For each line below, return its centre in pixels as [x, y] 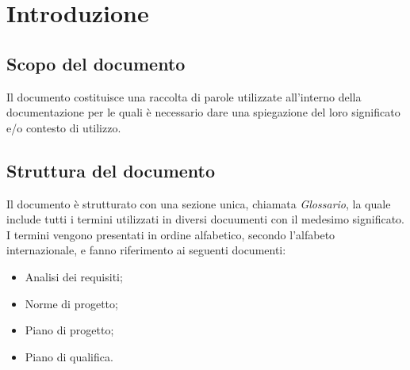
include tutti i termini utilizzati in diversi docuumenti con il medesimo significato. [205, 219]
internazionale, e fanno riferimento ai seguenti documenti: [146, 250]
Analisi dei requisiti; [74, 276]
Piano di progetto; [69, 330]
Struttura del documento [111, 170]
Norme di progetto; [71, 303]
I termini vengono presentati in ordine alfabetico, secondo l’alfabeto [171, 234]
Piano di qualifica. [69, 356]
